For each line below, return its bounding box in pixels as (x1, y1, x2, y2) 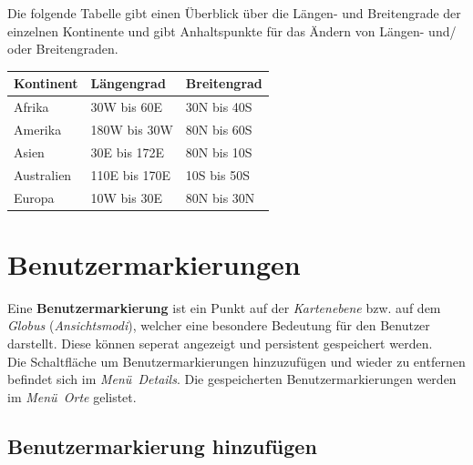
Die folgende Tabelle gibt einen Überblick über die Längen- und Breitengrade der (7, 4, 461, 22)
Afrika (14, 97, 49, 116)
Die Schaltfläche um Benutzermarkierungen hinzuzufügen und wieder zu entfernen (7, 351, 466, 370)
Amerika (14, 119, 62, 138)
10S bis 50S (185, 165, 250, 184)
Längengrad (90, 74, 166, 93)
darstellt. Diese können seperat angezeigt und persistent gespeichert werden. (7, 333, 433, 352)
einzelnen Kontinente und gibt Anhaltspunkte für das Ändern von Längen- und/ (7, 21, 457, 40)
